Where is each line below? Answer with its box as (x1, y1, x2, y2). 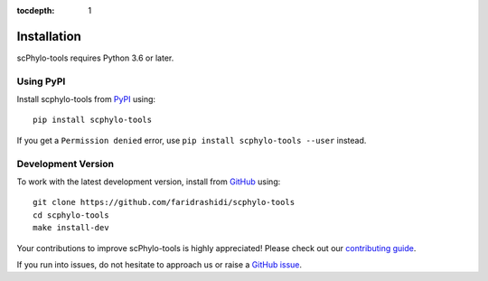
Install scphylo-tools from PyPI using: (16, 94, 156, 105)
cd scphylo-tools (33, 210, 109, 220)
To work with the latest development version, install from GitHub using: (16, 176, 281, 187)
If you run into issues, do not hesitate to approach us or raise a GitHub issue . (16, 258, 303, 270)
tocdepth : (16, 5, 55, 15)
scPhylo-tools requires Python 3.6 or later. (16, 52, 174, 63)
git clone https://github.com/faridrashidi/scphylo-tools (33, 197, 296, 208)
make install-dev (33, 222, 109, 233)
